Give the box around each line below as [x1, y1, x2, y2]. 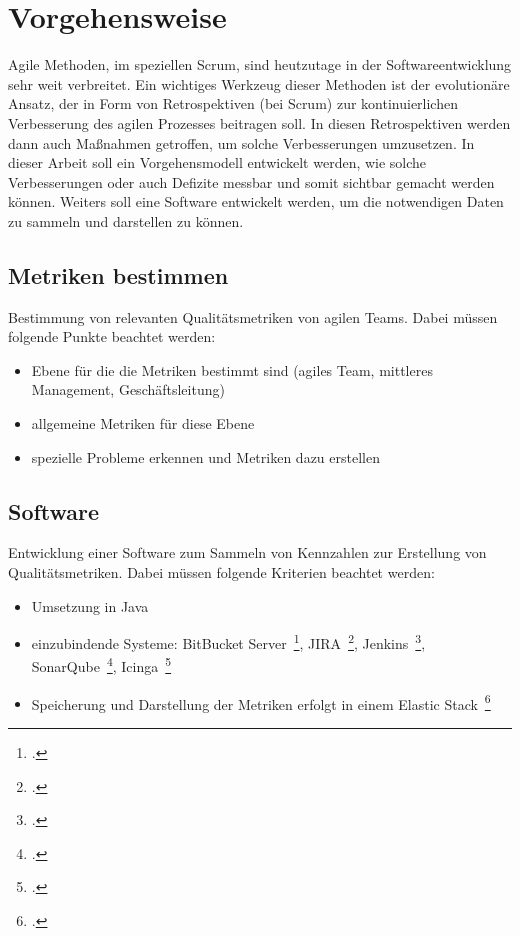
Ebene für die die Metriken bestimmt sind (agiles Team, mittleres [31, 359, 433, 380]
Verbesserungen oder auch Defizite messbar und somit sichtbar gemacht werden [8, 171, 495, 192]
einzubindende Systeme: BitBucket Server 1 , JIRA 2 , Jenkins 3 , [31, 630, 426, 653]
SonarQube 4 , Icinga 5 [31, 653, 172, 677]
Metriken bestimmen [8, 259, 229, 290]
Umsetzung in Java [31, 595, 149, 616]
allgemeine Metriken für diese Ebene [31, 413, 255, 434]
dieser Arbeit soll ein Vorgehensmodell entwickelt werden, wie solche [8, 152, 427, 173]
